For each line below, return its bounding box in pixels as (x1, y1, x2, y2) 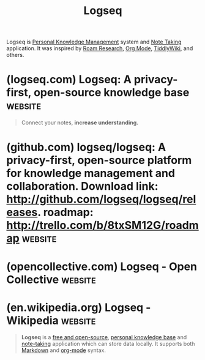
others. (6, 51, 24, 59)
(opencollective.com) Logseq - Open (6, 260, 198, 273)
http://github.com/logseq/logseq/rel (6, 192, 196, 206)
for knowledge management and (6, 167, 176, 181)
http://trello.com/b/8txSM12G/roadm (6, 219, 199, 233)
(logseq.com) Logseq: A (6, 73, 132, 86)
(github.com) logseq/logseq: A (6, 140, 166, 154)
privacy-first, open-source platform (6, 154, 192, 167)
